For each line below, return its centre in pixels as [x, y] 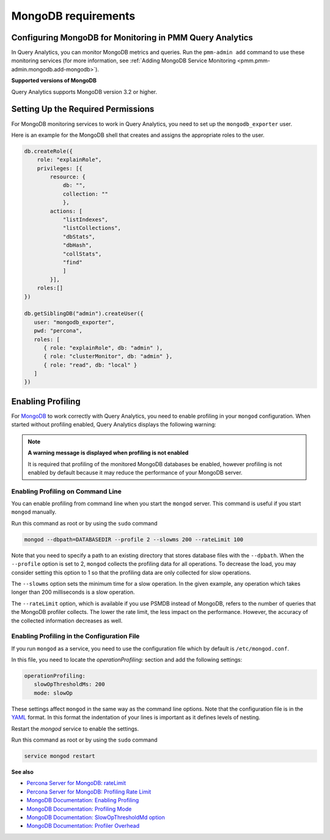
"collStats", [82, 254]
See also [22, 772]
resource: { [68, 177]
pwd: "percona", [58, 331]
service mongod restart [60, 756]
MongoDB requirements [73, 16]
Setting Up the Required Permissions [83, 109]
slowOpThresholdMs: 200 [69, 685]
